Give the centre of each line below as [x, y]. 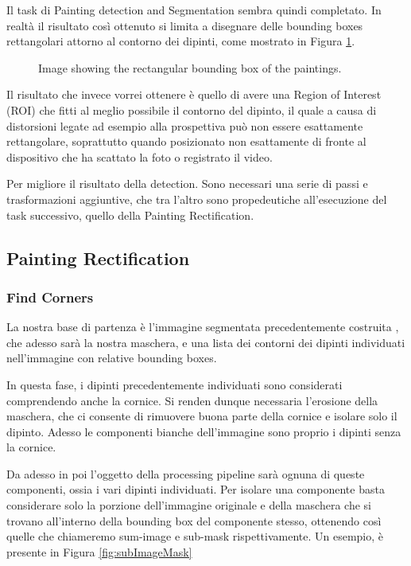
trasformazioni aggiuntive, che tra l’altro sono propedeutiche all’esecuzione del [197, 199]
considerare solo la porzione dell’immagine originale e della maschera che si [189, 505]
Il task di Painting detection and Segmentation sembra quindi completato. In [194, 10]
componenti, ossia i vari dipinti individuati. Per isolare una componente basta [196, 489]
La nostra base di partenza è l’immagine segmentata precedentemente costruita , [203, 327]
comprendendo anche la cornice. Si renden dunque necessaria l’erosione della [192, 400]
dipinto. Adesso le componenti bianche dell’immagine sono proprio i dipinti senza [204, 431]
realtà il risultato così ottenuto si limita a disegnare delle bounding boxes [185, 25]
